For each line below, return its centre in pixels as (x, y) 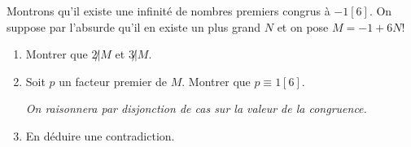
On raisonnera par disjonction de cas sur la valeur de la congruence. (196, 108)
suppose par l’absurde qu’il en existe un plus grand (134, 26)
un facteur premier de (113, 81)
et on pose (303, 26)
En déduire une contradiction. (100, 135)
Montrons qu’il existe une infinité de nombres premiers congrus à (168, 11)
